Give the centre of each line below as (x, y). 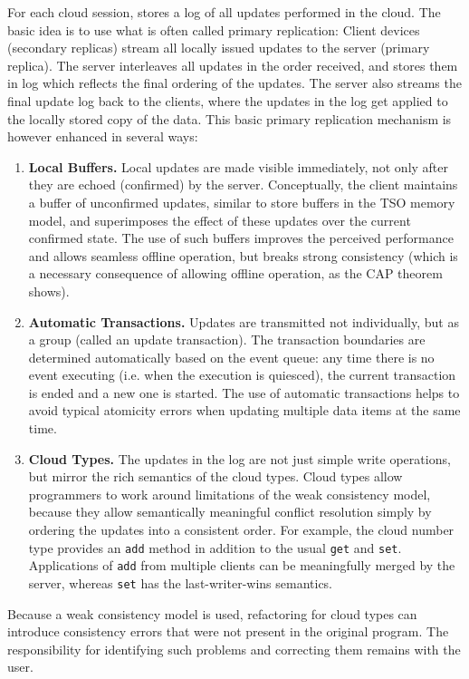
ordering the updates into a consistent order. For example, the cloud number (241, 530)
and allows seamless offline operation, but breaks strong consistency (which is (243, 255)
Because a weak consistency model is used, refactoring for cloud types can (212, 613)
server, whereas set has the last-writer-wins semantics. (181, 582)
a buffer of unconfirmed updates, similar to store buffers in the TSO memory (242, 202)
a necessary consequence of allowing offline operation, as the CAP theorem (235, 273)
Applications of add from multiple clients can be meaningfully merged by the (242, 565)
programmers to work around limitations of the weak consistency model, (230, 494)
